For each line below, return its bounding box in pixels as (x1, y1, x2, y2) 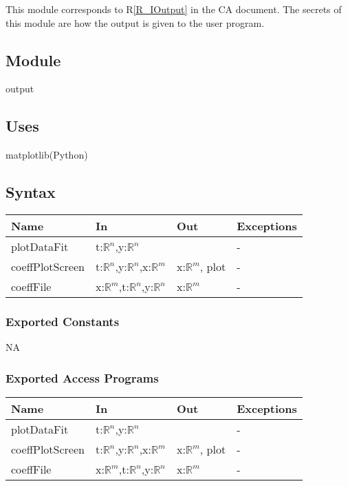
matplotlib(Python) (6, 148, 88, 162)
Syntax (6, 181, 56, 203)
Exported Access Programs (6, 369, 159, 386)
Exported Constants (6, 312, 120, 330)
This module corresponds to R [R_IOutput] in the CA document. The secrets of (6, 2, 342, 16)
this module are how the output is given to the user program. (6, 15, 265, 30)
